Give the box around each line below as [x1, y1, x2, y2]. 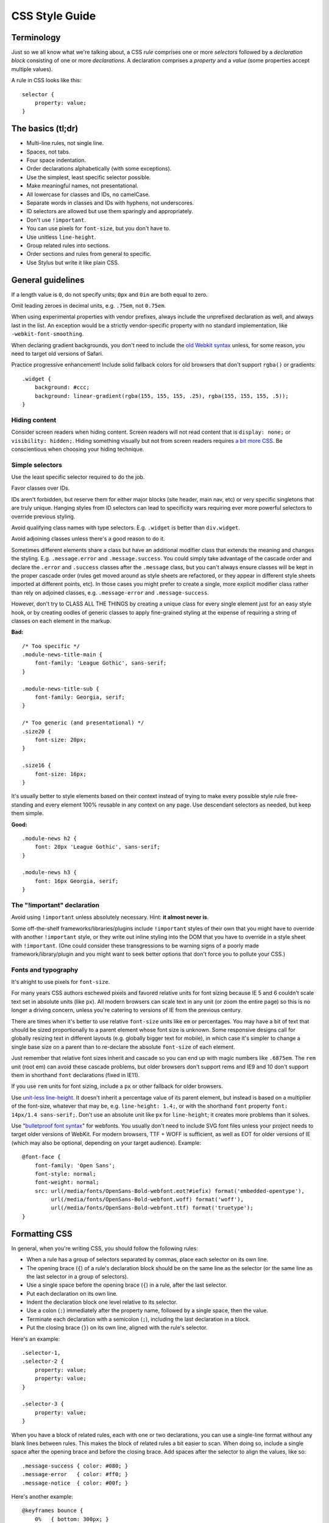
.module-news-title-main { [22, 651, 103, 658]
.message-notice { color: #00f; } [22, 1479, 129, 1486]
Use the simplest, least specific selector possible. [26, 174, 151, 181]
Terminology [11, 32, 61, 43]
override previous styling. [11, 512, 76, 520]
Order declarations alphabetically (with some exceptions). [26, 165, 172, 172]
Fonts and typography [11, 966, 79, 974]
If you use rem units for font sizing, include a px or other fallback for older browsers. [11, 1083, 224, 1090]
